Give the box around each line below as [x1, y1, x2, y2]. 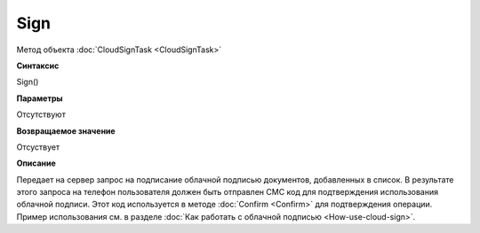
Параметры [16, 93, 63, 104]
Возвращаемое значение [16, 125, 116, 136]
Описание [16, 158, 57, 168]
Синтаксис [16, 60, 60, 71]
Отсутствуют [16, 109, 66, 120]
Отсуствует [16, 142, 60, 152]
